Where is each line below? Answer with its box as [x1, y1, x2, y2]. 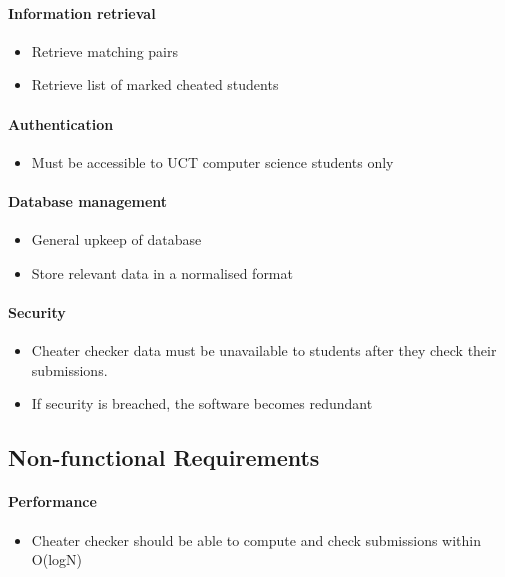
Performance [8, 491, 97, 512]
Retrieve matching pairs [31, 40, 178, 61]
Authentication [8, 113, 114, 134]
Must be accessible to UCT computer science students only [31, 151, 394, 172]
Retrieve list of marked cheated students [31, 74, 279, 95]
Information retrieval [8, 2, 156, 23]
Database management [8, 190, 168, 211]
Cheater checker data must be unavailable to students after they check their [31, 340, 497, 361]
